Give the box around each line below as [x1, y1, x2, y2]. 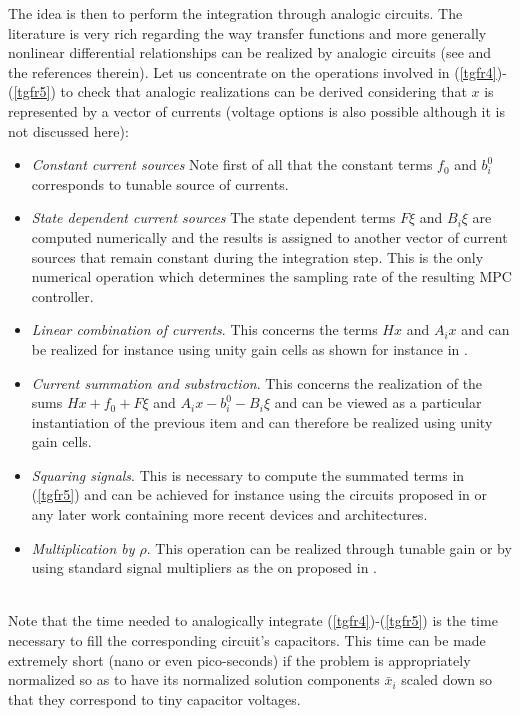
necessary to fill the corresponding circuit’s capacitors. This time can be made [8, 630, 486, 651]
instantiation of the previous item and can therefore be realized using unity [31, 411, 493, 432]
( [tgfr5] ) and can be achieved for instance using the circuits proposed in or [31, 484, 487, 505]
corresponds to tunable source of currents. [31, 173, 289, 194]
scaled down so [401, 669, 493, 690]
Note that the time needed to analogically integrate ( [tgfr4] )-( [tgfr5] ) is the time [8, 610, 498, 631]
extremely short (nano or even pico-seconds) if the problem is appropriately [8, 649, 471, 670]
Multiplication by [31, 537, 135, 558]
